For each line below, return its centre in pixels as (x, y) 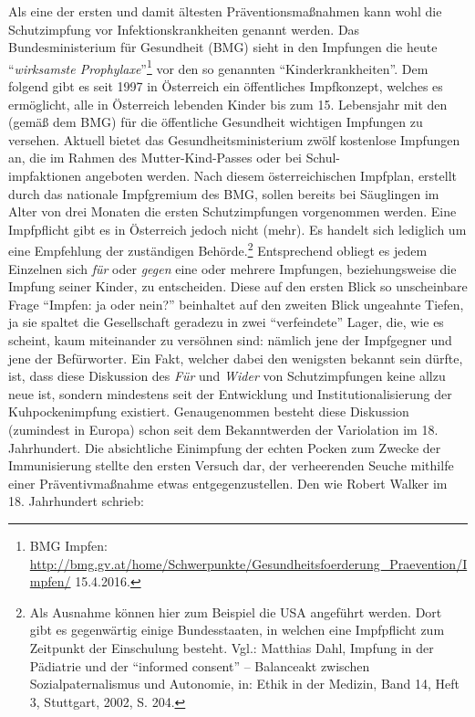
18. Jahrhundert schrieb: (76, 501)
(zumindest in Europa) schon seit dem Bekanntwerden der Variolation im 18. (223, 429)
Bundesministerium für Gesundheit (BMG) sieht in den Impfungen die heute (223, 47)
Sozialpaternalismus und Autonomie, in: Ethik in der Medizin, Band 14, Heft (245, 684)
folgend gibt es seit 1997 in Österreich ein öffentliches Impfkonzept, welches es (226, 86)
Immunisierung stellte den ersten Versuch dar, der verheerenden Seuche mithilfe (231, 465)
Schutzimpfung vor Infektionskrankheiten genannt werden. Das (184, 29)
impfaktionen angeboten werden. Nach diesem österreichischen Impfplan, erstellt (233, 175)
